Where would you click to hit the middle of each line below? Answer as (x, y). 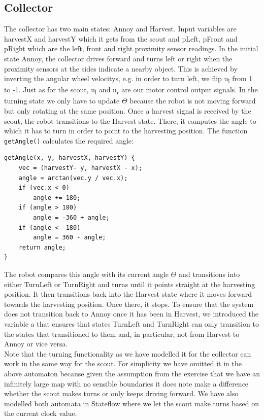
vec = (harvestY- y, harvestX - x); (80, 168)
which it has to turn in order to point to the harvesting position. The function (126, 131)
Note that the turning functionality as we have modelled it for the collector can (128, 353)
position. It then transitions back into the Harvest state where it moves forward (128, 294)
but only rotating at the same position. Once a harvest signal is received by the (128, 111)
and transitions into (209, 274)
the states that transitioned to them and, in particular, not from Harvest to (122, 334)
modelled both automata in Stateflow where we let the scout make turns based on (131, 403)
